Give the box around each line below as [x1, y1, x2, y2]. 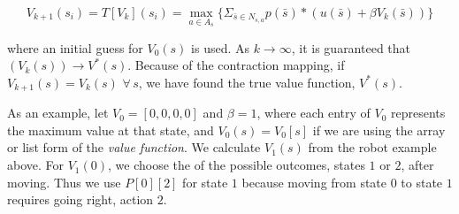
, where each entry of [256, 103, 371, 122]
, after [401, 156, 434, 174]
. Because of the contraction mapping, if [127, 56, 345, 74]
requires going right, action [7, 190, 154, 209]
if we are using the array [312, 120, 446, 139]
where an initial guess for [7, 38, 143, 57]
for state [182, 172, 228, 191]
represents [391, 103, 446, 122]
